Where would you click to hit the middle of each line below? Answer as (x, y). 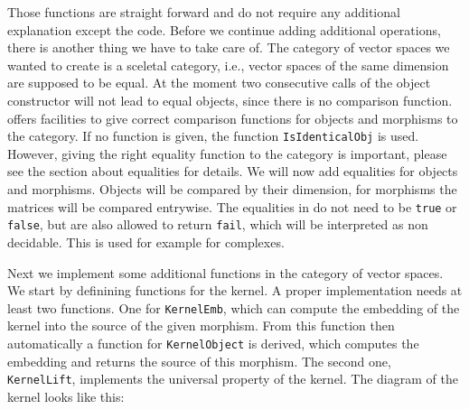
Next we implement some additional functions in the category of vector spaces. (225, 272)
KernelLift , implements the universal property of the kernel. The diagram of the (233, 379)
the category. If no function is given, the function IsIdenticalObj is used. (213, 136)
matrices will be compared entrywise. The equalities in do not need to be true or (232, 206)
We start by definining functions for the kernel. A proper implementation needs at (235, 290)
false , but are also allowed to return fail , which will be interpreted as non (218, 224)
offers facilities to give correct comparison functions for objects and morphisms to (233, 118)
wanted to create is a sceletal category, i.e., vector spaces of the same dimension (228, 65)
